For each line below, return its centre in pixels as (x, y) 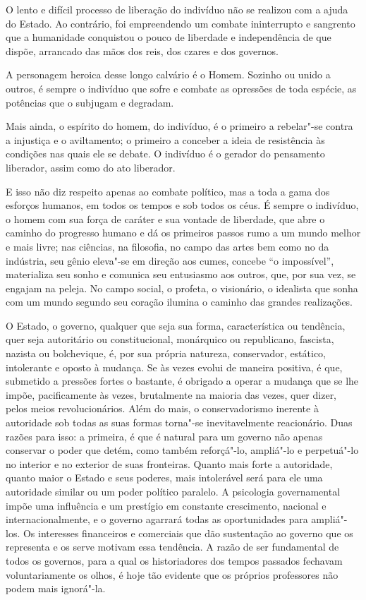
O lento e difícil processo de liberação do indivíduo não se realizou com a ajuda (177, 9)
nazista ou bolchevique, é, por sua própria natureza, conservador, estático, (166, 353)
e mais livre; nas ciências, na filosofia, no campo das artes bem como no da (167, 246)
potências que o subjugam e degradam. (90, 102)
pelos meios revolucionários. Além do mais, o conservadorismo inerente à (162, 408)
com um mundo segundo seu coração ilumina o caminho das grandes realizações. (179, 302)
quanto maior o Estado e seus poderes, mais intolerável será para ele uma (164, 478)
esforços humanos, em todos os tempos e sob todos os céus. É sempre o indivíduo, (182, 205)
